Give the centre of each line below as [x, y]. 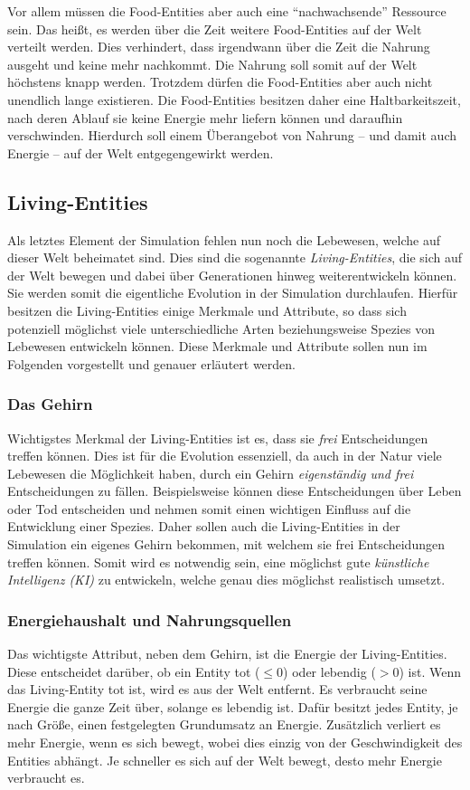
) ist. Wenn [430, 671]
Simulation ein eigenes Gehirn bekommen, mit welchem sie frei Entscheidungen [226, 544]
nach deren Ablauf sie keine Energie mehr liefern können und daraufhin [205, 117]
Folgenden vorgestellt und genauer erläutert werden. [151, 363]
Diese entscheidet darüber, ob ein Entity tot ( [134, 671]
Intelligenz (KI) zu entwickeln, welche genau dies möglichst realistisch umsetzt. [226, 580]
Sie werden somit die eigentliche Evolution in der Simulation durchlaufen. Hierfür [233, 293]
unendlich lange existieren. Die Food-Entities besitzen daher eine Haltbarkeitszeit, [234, 99]
